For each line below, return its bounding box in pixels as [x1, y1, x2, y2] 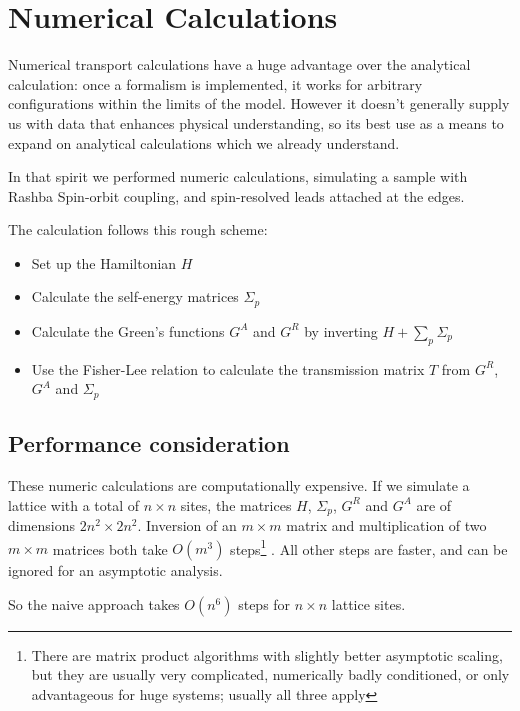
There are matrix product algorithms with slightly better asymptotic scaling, [31, 644, 503, 665]
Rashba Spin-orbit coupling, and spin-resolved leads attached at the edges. [8, 185, 465, 206]
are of [416, 494, 452, 515]
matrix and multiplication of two [286, 515, 487, 536]
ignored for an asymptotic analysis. [8, 560, 223, 581]
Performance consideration [8, 428, 290, 459]
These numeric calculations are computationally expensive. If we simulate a [8, 474, 470, 495]
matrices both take [52, 538, 168, 559]
